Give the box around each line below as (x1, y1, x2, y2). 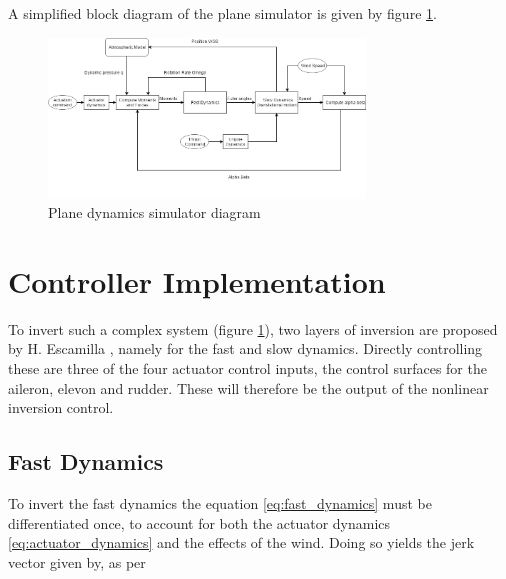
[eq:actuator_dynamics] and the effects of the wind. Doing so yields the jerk (8, 532, 475, 553)
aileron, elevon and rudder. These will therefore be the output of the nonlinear (8, 377, 489, 398)
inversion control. (8, 397, 114, 418)
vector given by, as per (8, 551, 146, 572)
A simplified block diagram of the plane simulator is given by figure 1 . (8, 3, 437, 23)
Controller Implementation (8, 260, 386, 301)
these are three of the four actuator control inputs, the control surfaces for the (8, 358, 487, 379)
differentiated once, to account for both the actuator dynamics (8, 512, 391, 533)
